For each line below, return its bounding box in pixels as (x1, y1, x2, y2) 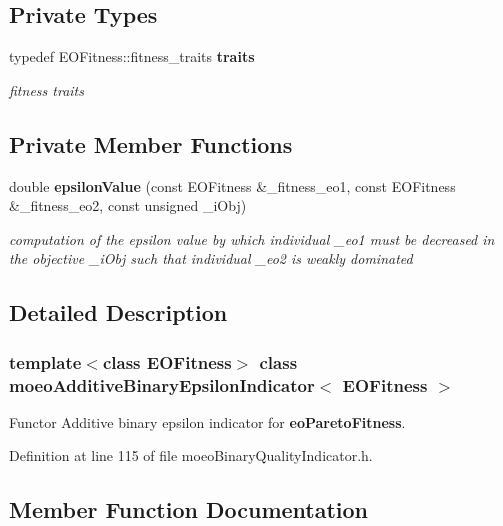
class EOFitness (102, 349, 232, 374)
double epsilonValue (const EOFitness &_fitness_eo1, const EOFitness (9, 175, 456, 196)
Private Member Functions (9, 128, 293, 159)
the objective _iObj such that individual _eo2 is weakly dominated (9, 248, 413, 269)
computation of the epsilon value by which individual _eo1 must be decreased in (9, 228, 495, 249)
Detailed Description (9, 297, 228, 328)
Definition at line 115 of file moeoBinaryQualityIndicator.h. (9, 445, 373, 466)
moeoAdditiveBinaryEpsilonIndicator (9, 372, 315, 397)
